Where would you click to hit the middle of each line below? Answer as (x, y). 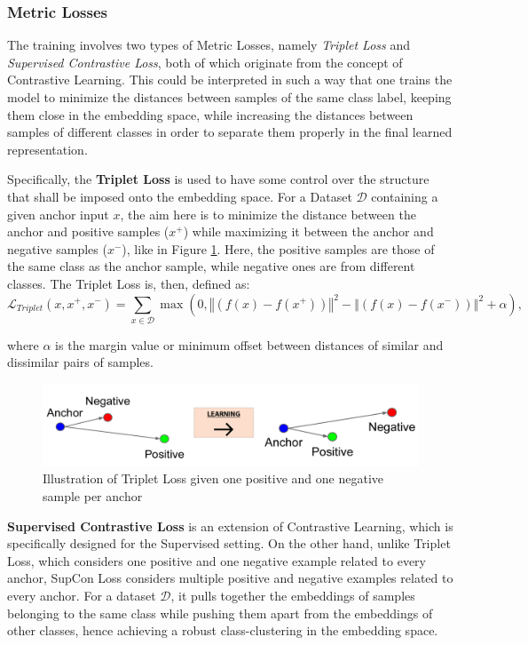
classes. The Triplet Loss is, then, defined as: (129, 283)
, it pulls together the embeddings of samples (293, 595)
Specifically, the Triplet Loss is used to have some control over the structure (218, 179)
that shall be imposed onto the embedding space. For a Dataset (180, 196)
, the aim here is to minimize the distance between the (268, 214)
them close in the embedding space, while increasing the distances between (210, 114)
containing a (405, 196)
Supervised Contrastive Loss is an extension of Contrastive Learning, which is (230, 526)
